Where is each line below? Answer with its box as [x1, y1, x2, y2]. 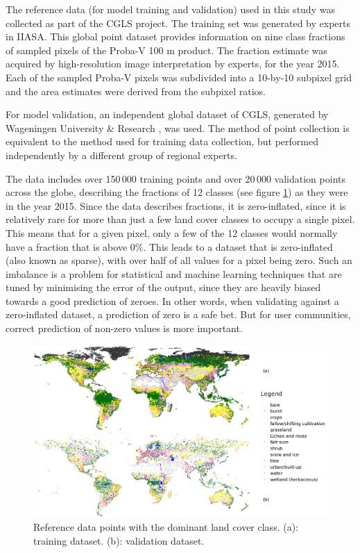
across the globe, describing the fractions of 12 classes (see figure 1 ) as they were [6, 185, 348, 199]
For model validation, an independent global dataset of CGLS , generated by [6, 107, 329, 122]
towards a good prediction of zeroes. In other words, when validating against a [6, 293, 339, 308]
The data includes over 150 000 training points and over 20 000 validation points [6, 171, 345, 185]
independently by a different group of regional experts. [6, 147, 237, 162]
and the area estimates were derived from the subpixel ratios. [6, 83, 266, 98]
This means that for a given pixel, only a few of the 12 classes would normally [6, 225, 338, 240]
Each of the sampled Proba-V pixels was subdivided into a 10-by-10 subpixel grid [6, 69, 352, 84]
